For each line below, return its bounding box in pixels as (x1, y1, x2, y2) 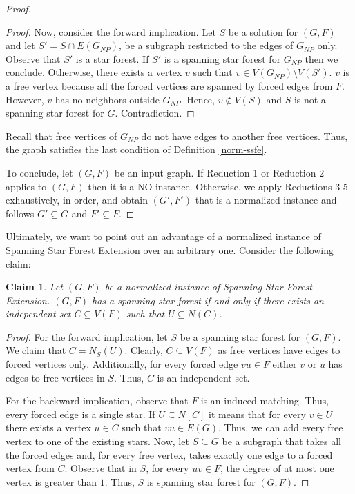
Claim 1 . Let (6, 279, 63, 294)
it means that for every (209, 406, 306, 421)
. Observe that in (64, 461, 137, 475)
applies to (6, 179, 47, 193)
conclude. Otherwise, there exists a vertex (6, 65, 182, 79)
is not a (294, 92, 326, 106)
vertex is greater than (6, 474, 97, 488)
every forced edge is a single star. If (6, 406, 155, 421)
